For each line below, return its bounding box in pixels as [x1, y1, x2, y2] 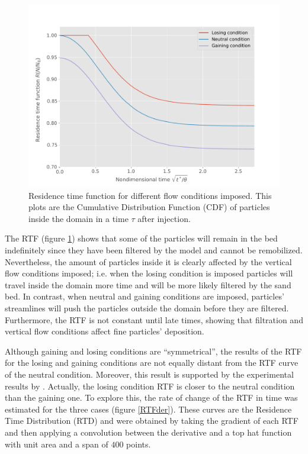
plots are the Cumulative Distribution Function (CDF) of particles [28, 201, 270, 213]
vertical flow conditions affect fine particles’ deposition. [5, 325, 204, 337]
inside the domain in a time [28, 212, 129, 224]
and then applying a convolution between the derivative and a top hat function [5, 426, 292, 438]
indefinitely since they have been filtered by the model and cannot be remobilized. [5, 244, 303, 256]
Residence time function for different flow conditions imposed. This [28, 189, 272, 201]
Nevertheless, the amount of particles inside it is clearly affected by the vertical [5, 255, 292, 268]
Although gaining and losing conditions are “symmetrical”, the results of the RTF [5, 344, 302, 357]
